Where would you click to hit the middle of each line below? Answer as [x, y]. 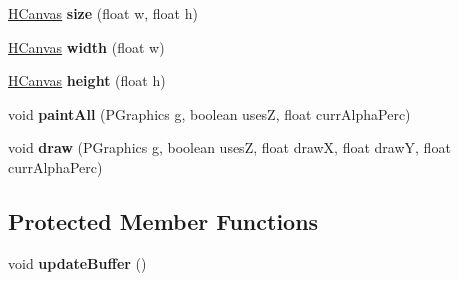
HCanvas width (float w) [86, 46]
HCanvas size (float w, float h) [103, 13]
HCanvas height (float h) [87, 80]
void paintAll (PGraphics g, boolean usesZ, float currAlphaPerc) [209, 113]
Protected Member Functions [163, 220]
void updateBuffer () [77, 262]
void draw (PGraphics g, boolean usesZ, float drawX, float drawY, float [229, 147]
